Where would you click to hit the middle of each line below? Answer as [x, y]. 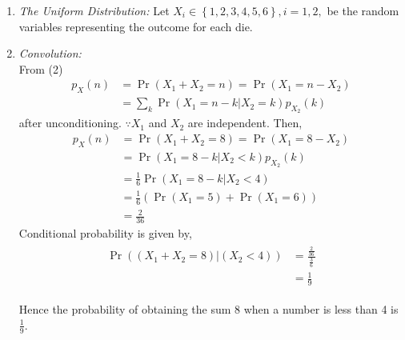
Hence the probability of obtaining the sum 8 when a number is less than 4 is [209, 309]
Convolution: [50, 53]
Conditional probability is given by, [105, 233]
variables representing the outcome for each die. [136, 26]
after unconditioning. [70, 123]
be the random [363, 10]
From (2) [41, 68]
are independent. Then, [245, 123]
